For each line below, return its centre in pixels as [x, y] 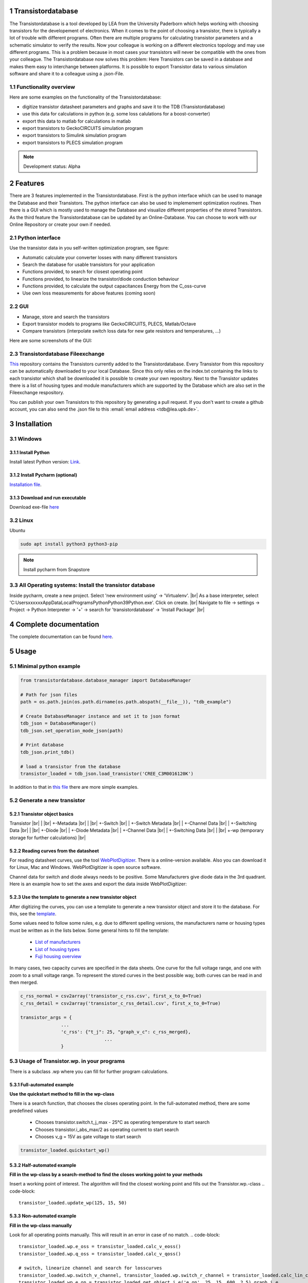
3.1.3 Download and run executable [48, 497]
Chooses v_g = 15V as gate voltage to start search [88, 1136]
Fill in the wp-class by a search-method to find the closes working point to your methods [106, 1174]
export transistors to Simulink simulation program [74, 135]
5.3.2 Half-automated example [43, 1165]
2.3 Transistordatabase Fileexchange [57, 354]
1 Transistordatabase [44, 11]
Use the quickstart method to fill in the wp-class [62, 1094]
